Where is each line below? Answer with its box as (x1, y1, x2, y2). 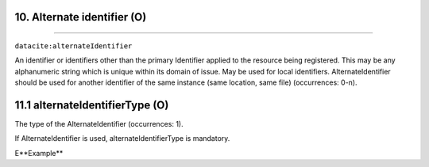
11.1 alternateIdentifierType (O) (14, 99, 169, 112)
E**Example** (14, 148, 64, 158)
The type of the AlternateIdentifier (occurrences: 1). (14, 120, 184, 129)
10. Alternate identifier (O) (14, 10, 147, 24)
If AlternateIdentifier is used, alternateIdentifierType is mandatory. (14, 134, 230, 143)
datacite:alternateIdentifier (14, 42, 133, 51)
